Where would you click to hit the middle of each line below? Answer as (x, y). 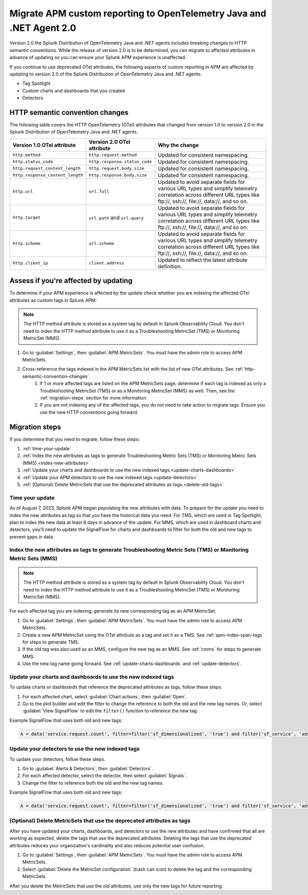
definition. (170, 266)
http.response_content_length (48, 175)
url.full (99, 192)
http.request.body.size (117, 169)
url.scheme (102, 244)
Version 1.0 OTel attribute (44, 145)
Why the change (178, 145)
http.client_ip (30, 263)
